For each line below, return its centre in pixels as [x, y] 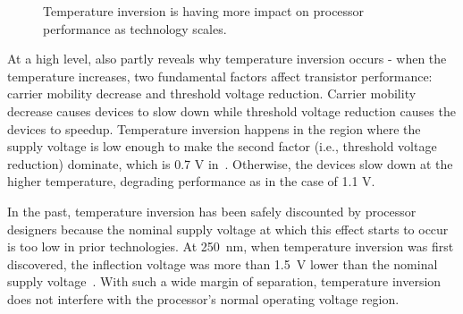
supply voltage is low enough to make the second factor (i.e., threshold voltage [222, 146]
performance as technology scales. [135, 28]
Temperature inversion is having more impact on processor [204, 11]
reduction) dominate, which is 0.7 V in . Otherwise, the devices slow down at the [230, 163]
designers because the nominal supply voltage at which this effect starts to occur [228, 229]
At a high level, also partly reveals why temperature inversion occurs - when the [227, 59]
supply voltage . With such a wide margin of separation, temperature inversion [224, 281]
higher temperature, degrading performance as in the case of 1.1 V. [191, 181]
